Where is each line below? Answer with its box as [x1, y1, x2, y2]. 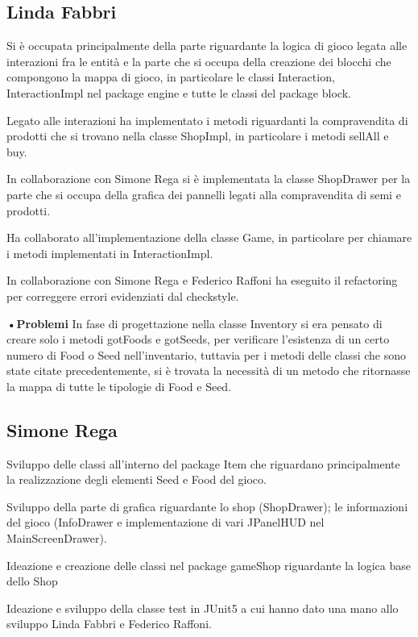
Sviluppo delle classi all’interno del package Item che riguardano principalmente [6, 455, 400, 472]
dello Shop [6, 572, 58, 589]
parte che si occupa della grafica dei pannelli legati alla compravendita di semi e [6, 185, 401, 202]
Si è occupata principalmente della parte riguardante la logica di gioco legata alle [6, 37, 408, 54]
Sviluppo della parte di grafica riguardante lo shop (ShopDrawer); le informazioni [6, 498, 408, 514]
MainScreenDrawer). [6, 530, 107, 547]
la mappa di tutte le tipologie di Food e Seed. [6, 377, 232, 394]
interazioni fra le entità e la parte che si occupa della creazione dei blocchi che [6, 52, 391, 69]
